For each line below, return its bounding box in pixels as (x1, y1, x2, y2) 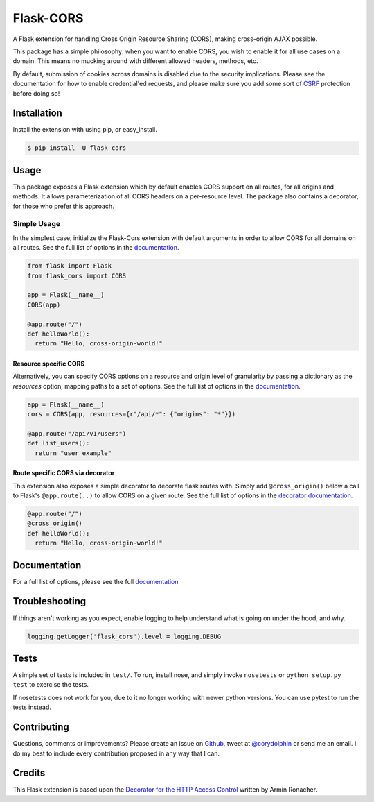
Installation (12, 108, 62, 119)
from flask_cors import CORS (27, 271, 127, 280)
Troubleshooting (12, 595, 87, 607)
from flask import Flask (27, 262, 112, 270)
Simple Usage (12, 219, 61, 229)
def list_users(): (27, 439, 90, 447)
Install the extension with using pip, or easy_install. (12, 126, 157, 134)
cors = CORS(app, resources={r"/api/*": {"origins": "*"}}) (27, 410, 236, 418)
